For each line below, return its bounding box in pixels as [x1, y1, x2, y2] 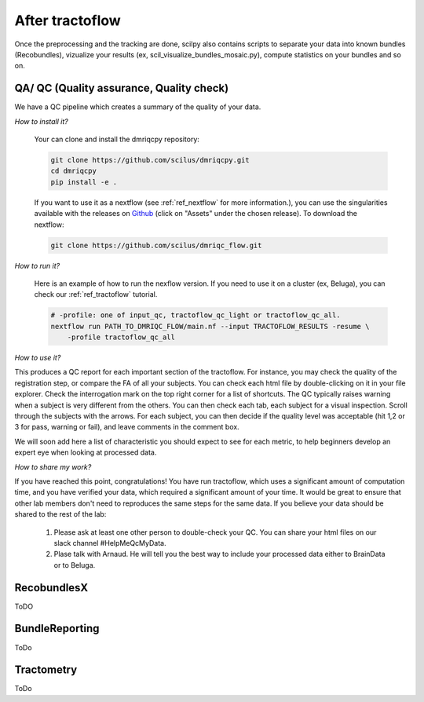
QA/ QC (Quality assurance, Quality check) [14, 82, 229, 95]
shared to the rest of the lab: [14, 510, 107, 519]
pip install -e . [50, 177, 118, 186]
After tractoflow [14, 12, 121, 29]
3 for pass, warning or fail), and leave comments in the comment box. [14, 422, 239, 432]
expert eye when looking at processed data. [14, 448, 157, 457]
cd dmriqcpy [50, 166, 97, 176]
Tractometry [14, 664, 78, 677]
